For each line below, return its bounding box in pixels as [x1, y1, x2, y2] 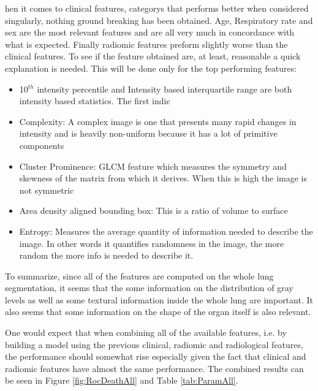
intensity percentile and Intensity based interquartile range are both [37, 82, 292, 95]
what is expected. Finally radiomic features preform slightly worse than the [5, 37, 288, 50]
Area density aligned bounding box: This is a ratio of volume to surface [19, 204, 288, 217]
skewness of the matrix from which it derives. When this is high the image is [19, 172, 308, 184]
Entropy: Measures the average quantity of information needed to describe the [19, 224, 313, 237]
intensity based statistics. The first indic [19, 94, 170, 107]
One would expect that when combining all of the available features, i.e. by [5, 326, 287, 339]
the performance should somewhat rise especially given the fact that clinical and [5, 350, 306, 363]
